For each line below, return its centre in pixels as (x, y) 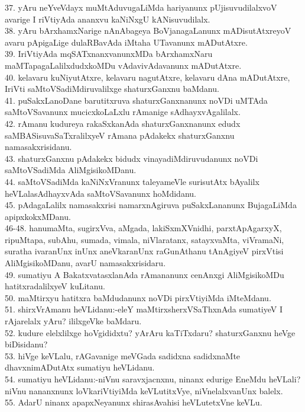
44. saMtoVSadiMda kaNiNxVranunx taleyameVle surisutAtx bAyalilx (132, 181)
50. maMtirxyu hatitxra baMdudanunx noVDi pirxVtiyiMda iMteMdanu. (138, 297)
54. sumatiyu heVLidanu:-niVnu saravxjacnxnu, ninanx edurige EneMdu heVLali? (153, 379)
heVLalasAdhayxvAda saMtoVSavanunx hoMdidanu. (100, 193)
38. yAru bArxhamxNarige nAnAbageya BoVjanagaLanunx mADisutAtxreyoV (148, 31)
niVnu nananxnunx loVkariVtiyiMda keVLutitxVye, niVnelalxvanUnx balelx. (144, 390)
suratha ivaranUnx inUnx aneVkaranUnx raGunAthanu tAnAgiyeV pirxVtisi (144, 251)
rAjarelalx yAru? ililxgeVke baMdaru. (73, 321)
